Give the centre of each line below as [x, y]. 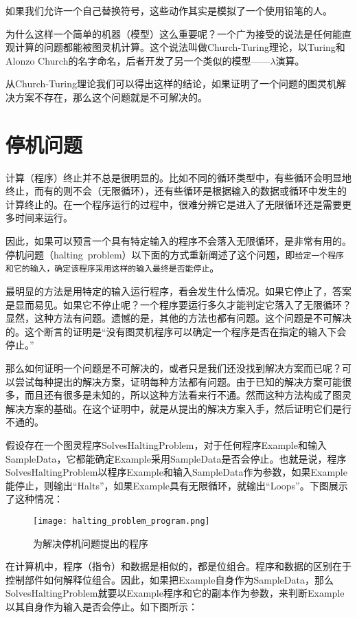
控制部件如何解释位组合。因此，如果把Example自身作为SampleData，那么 [170, 579]
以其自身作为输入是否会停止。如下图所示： [102, 606]
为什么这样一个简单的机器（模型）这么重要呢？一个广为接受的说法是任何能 [174, 33]
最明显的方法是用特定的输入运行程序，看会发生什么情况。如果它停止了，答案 [178, 290]
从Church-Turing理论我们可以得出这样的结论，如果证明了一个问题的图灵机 [171, 84]
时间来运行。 [44, 218]
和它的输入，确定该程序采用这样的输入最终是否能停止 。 [113, 268]
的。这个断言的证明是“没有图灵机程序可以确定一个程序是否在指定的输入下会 [176, 331]
